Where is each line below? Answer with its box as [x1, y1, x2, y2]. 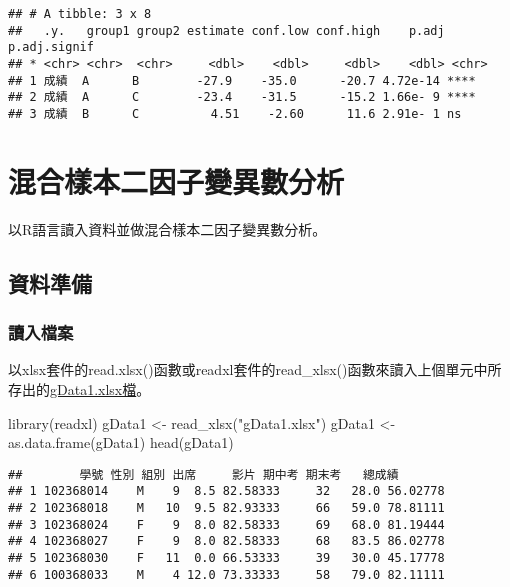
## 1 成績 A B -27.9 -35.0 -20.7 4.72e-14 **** [8, 73, 476, 88]
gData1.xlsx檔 [50, 378, 137, 399]
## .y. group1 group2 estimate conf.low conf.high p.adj [8, 23, 445, 38]
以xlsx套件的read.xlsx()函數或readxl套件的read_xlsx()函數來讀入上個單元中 [8, 359, 488, 380]
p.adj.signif [8, 40, 94, 55]
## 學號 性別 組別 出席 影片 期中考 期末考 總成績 [8, 467, 399, 482]
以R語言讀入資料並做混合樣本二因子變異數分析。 [8, 218, 327, 239]
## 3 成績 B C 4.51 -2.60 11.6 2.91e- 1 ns [8, 106, 462, 121]
